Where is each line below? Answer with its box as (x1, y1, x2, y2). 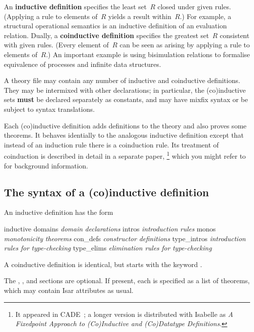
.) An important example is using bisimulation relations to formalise (46, 49, 250, 59)
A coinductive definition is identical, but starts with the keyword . (4, 259, 202, 269)
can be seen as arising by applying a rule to (119, 40, 250, 50)
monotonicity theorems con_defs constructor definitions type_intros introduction (4, 233, 246, 243)
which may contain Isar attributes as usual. (4, 285, 134, 295)
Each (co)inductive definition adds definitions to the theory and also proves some (4, 120, 247, 130)
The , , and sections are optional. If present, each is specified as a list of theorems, (4, 275, 250, 286)
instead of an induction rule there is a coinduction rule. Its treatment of (4, 139, 219, 149)
